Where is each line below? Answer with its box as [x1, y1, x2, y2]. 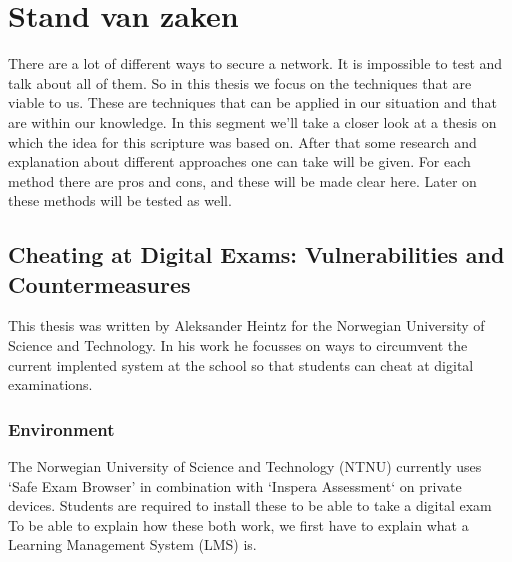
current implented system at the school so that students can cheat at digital [8, 354, 474, 375]
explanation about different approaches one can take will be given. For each [8, 151, 471, 172]
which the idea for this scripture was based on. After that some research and [8, 131, 477, 152]
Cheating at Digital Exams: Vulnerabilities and [8, 239, 505, 270]
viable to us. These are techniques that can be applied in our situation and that [8, 92, 497, 113]
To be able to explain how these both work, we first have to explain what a [8, 514, 469, 535]
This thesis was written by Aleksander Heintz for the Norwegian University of [8, 315, 485, 336]
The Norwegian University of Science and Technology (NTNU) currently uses [8, 456, 482, 477]
